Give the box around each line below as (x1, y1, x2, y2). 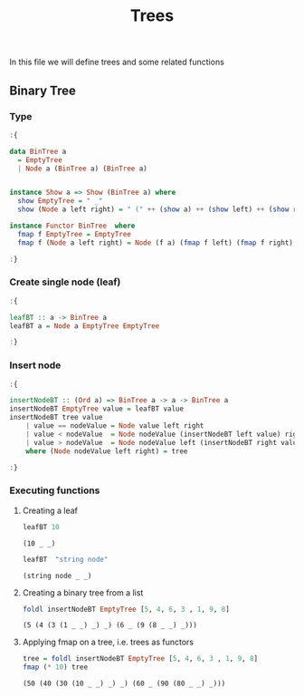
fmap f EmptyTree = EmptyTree (17, 229, 131, 238)
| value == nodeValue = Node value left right (25, 421, 204, 431)
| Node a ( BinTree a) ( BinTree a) (17, 164, 147, 173)
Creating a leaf (22, 505, 79, 516)
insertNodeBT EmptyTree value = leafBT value (9, 404, 184, 413)
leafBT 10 (22, 522, 61, 531)
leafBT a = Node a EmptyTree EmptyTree (9, 321, 160, 331)
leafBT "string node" (22, 555, 109, 564)
